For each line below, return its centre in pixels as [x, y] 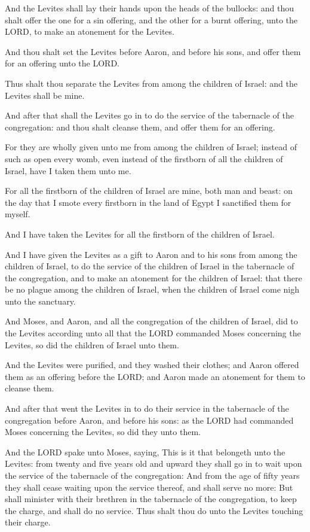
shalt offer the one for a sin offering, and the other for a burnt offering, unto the [151, 19]
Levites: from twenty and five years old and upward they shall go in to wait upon [154, 463]
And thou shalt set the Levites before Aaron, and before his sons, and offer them [153, 51]
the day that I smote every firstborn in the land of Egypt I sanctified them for [148, 202]
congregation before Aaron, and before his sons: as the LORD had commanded [149, 420]
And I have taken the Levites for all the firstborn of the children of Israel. [140, 234]
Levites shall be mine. [45, 95]
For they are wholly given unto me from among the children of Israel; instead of [151, 147]
